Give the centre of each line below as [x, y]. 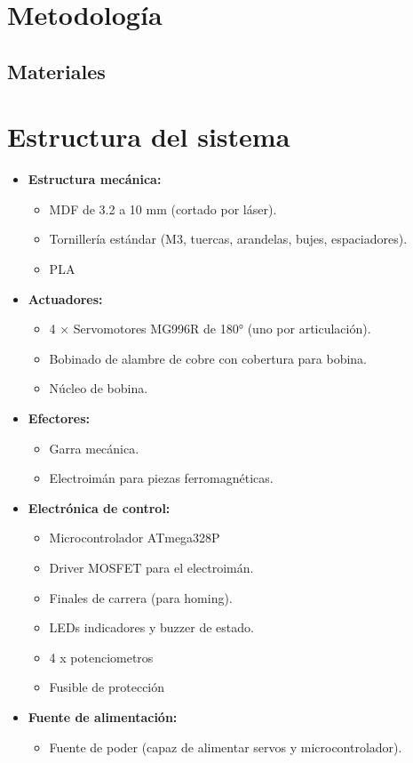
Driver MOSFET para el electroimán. [151, 567]
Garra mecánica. [94, 448]
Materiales [56, 71]
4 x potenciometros [101, 657]
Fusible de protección [107, 687]
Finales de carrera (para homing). [141, 597]
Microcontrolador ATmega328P [135, 538]
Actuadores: [65, 298]
